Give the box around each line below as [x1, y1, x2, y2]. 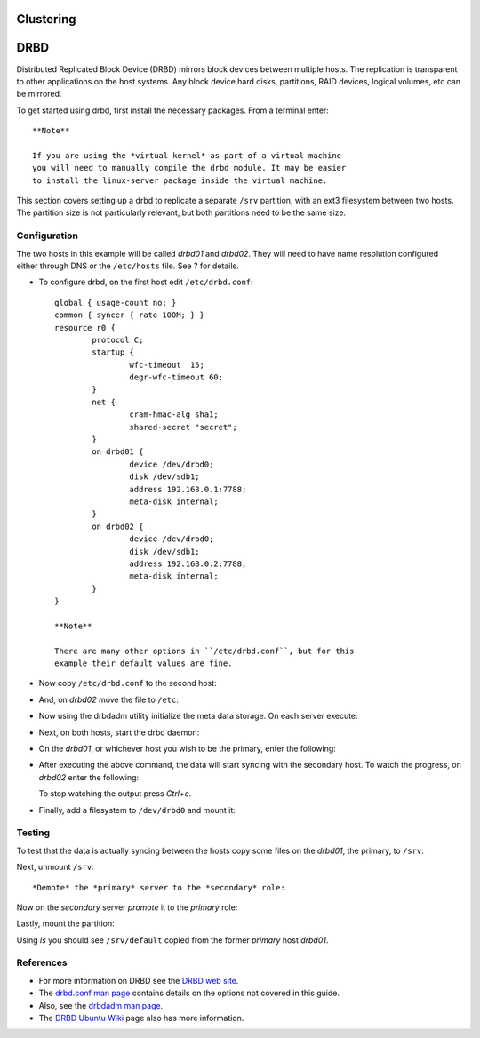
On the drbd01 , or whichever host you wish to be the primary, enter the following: [38, 743, 337, 755]
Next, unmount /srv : [16, 862, 94, 873]
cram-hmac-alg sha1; [129, 410, 220, 419]
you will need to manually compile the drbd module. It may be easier [32, 163, 347, 173]
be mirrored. [16, 89, 62, 100]
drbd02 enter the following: [38, 771, 140, 782]
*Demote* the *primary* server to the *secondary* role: [32, 882, 286, 892]
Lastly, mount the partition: [16, 918, 115, 929]
